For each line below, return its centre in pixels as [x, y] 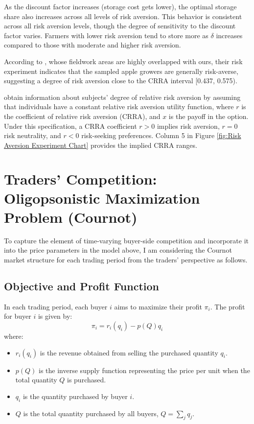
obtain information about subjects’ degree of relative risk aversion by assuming [122, 97]
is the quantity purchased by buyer [75, 396]
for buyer [18, 316]
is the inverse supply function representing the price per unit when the [144, 370]
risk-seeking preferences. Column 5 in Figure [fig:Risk [161, 135]
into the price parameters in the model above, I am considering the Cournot [118, 250]
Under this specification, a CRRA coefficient [70, 126]
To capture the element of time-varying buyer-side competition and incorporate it [126, 240]
